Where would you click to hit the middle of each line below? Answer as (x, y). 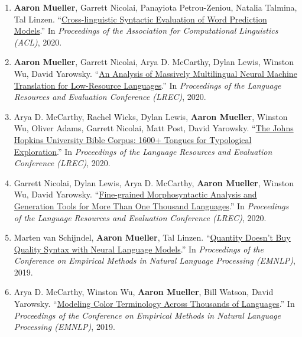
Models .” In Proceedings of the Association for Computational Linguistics (146, 30)
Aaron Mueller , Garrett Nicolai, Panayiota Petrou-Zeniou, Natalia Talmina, (155, 7)
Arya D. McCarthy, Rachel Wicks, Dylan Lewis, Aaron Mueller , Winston (151, 116)
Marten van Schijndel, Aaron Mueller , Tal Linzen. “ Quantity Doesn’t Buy (152, 237)
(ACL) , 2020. (38, 42)
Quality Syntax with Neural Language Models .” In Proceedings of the (139, 249)
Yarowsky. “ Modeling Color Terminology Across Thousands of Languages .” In (154, 304)
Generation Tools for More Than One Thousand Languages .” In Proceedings (151, 205)
